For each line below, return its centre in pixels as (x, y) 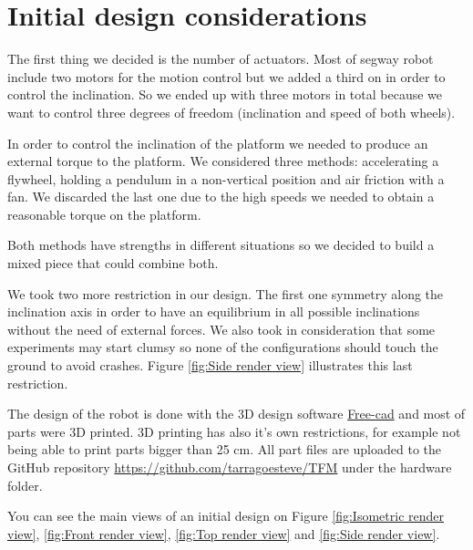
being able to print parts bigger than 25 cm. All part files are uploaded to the (224, 449)
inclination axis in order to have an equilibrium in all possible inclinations (214, 311)
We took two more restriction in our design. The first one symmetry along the (226, 293)
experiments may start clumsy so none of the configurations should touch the (223, 347)
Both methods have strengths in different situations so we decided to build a (221, 245)
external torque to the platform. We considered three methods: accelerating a (223, 161)
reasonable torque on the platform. (104, 214)
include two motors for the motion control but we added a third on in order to (226, 76)
